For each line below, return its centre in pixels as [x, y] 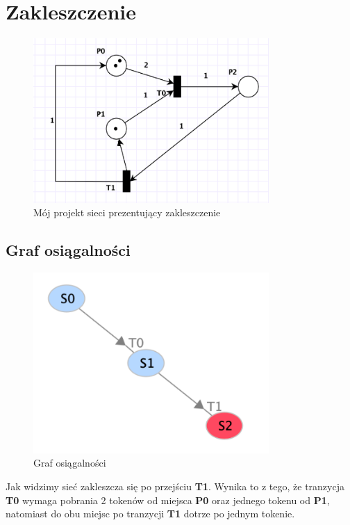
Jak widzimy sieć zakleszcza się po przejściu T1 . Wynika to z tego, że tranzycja [175, 486]
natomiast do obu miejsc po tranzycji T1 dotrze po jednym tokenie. [150, 514]
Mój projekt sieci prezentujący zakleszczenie [127, 212]
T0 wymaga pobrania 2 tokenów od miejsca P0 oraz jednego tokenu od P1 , [168, 500]
